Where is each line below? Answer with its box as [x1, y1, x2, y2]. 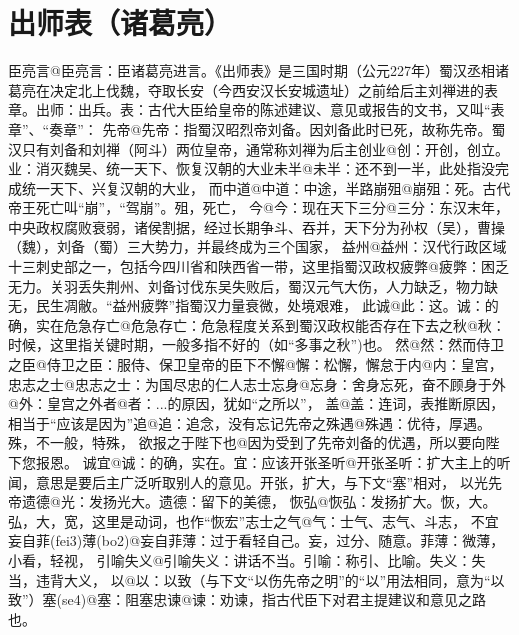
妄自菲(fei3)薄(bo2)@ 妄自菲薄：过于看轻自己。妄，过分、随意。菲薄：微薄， [8, 530, 505, 551]
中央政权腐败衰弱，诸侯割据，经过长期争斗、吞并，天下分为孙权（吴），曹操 [8, 216, 505, 237]
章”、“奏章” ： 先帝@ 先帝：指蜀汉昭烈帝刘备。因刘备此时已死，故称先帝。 [8, 118, 492, 139]
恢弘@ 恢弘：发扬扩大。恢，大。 [289, 491, 497, 512]
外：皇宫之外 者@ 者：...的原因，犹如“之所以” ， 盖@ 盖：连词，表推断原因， [18, 393, 505, 414]
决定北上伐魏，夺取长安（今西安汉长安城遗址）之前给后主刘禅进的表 [49, 79, 498, 100]
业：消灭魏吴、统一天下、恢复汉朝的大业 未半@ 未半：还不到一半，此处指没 [8, 158, 495, 179]
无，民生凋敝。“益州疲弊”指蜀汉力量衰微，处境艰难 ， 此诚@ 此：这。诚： [8, 295, 485, 316]
